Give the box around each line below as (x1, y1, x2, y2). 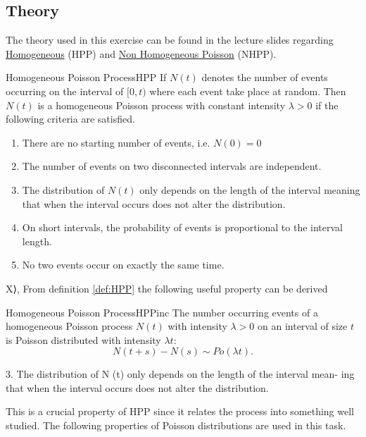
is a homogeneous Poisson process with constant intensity (37, 97, 286, 112)
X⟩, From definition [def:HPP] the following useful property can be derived (6, 281, 328, 295)
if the (315, 97, 339, 112)
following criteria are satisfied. (6, 111, 135, 126)
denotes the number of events (201, 70, 328, 85)
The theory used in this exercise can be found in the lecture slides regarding (6, 32, 334, 47)
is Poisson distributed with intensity (6, 332, 161, 347)
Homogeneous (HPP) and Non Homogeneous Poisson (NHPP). (6, 46, 277, 61)
